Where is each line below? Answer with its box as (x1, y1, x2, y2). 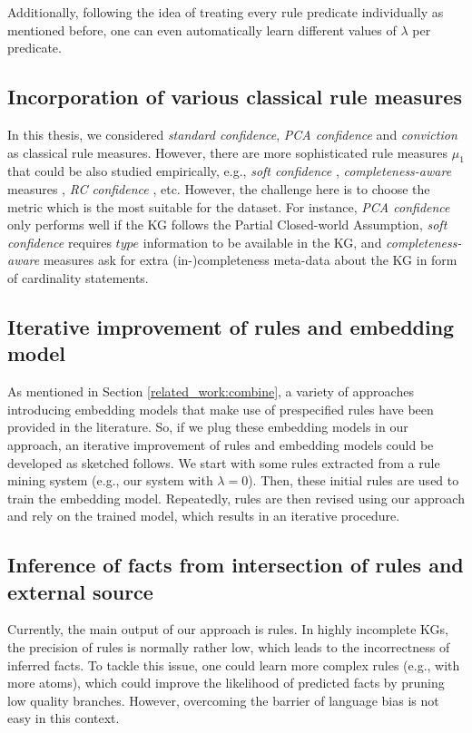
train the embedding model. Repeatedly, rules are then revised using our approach (7, 488, 465, 507)
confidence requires (7, 232, 112, 251)
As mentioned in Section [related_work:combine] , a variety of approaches (7, 382, 414, 401)
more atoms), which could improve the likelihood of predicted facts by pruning (7, 673, 445, 692)
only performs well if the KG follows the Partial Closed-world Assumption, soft (7, 215, 447, 234)
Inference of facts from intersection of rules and (7, 551, 464, 579)
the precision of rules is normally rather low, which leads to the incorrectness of (7, 638, 450, 657)
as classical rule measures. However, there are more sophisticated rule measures (7, 142, 448, 161)
